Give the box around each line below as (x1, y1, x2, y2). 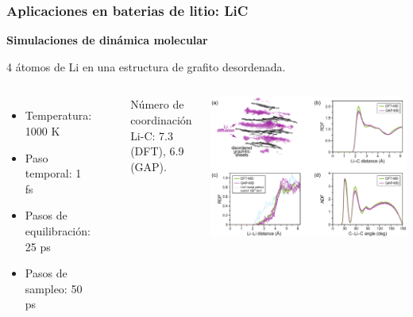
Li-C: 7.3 (130, 127, 173, 143)
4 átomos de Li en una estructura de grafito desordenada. (6, 58, 286, 74)
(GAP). (130, 158, 167, 174)
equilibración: (25, 222, 91, 239)
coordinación (130, 112, 192, 128)
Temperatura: (25, 107, 92, 124)
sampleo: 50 (25, 280, 83, 296)
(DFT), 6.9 (130, 143, 184, 159)
